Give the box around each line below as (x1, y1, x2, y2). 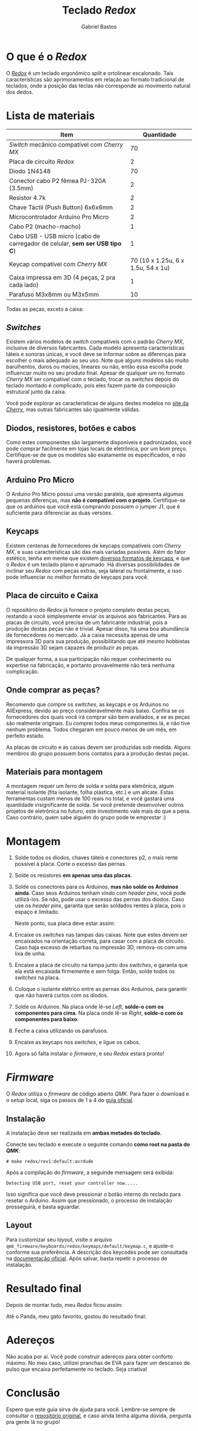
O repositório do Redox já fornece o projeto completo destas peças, (6, 606, 171, 613)
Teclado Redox (61, 4, 137, 17)
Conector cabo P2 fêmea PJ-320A (9, 177, 106, 185)
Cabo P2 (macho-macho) (9, 222, 81, 230)
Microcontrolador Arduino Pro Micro (9, 213, 109, 221)
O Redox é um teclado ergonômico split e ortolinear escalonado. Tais (6, 69, 174, 77)
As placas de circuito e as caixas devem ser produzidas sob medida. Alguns (6, 744, 191, 751)
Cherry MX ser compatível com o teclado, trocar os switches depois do (6, 376, 179, 383)
